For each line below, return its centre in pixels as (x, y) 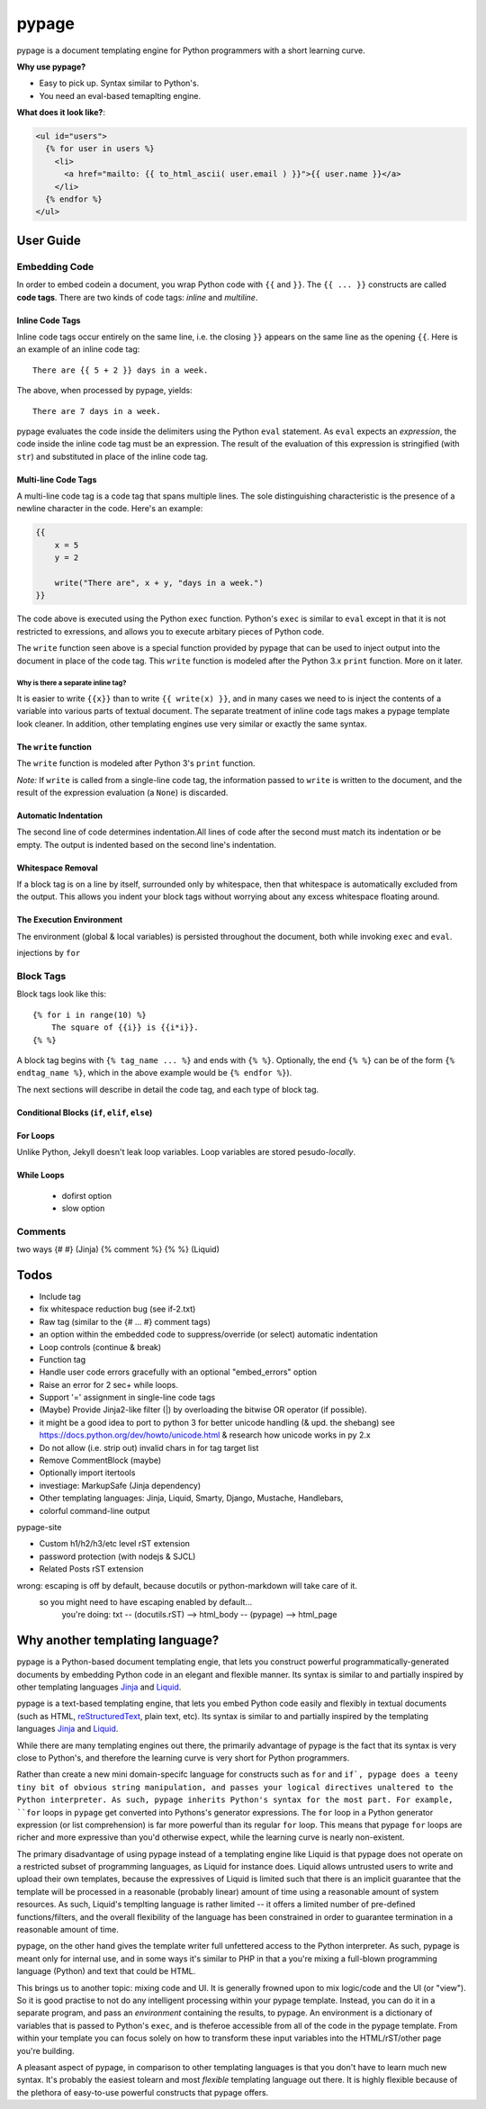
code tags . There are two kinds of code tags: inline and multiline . (137, 297)
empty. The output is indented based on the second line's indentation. (146, 844)
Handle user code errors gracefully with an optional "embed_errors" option (178, 1372)
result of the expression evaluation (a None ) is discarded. (122, 792)
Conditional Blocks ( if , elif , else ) (85, 1113)
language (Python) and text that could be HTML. (106, 1971)
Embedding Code (55, 266)
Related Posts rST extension (91, 1569)
